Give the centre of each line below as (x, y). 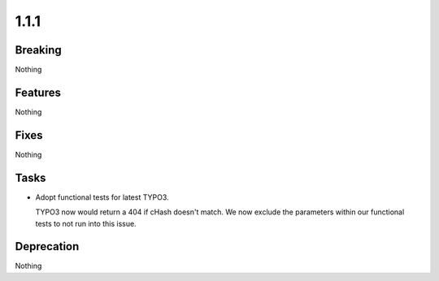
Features (38, 92)
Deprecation (47, 246)
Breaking (39, 50)
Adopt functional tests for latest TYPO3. (102, 197)
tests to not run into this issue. (86, 223)
